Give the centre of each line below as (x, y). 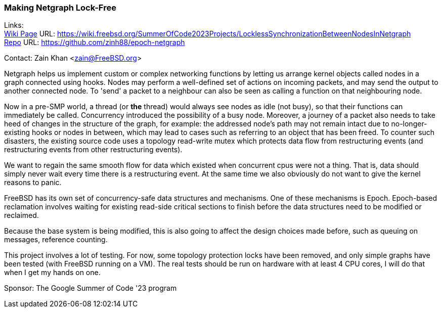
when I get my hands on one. (52, 273)
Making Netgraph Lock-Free (60, 8)
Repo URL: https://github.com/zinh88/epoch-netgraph (95, 42)
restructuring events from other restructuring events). (93, 150)
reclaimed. (21, 215)
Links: (14, 25)
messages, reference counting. (56, 240)
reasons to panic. (33, 183)
